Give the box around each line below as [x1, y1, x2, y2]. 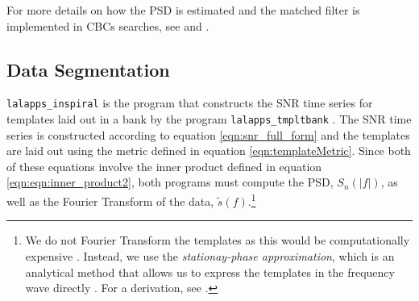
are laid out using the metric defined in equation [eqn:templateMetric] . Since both [6, 142, 411, 159]
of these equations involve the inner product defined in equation [6, 157, 322, 174]
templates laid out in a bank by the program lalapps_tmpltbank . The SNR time [6, 111, 412, 128]
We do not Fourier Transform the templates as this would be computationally [25, 232, 410, 249]
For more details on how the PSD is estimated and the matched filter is [6, 2, 360, 18]
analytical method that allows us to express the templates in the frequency [25, 263, 395, 280]
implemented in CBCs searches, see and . [6, 17, 209, 34]
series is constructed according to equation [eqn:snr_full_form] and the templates [6, 126, 410, 143]
